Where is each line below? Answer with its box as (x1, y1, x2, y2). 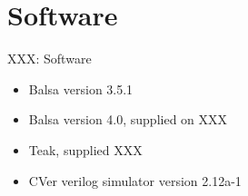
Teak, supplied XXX (28, 140, 143, 159)
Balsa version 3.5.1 (28, 79, 134, 98)
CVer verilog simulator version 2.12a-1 (28, 171, 242, 190)
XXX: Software (7, 49, 92, 68)
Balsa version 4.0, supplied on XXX (28, 110, 228, 129)
